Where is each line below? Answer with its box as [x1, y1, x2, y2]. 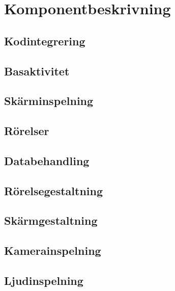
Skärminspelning [4, 93, 94, 109]
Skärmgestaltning [4, 213, 98, 228]
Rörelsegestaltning [4, 182, 103, 198]
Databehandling [4, 152, 90, 168]
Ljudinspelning [4, 273, 83, 288]
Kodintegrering [4, 33, 85, 48]
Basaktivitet [4, 63, 70, 78]
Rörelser [4, 123, 49, 139]
